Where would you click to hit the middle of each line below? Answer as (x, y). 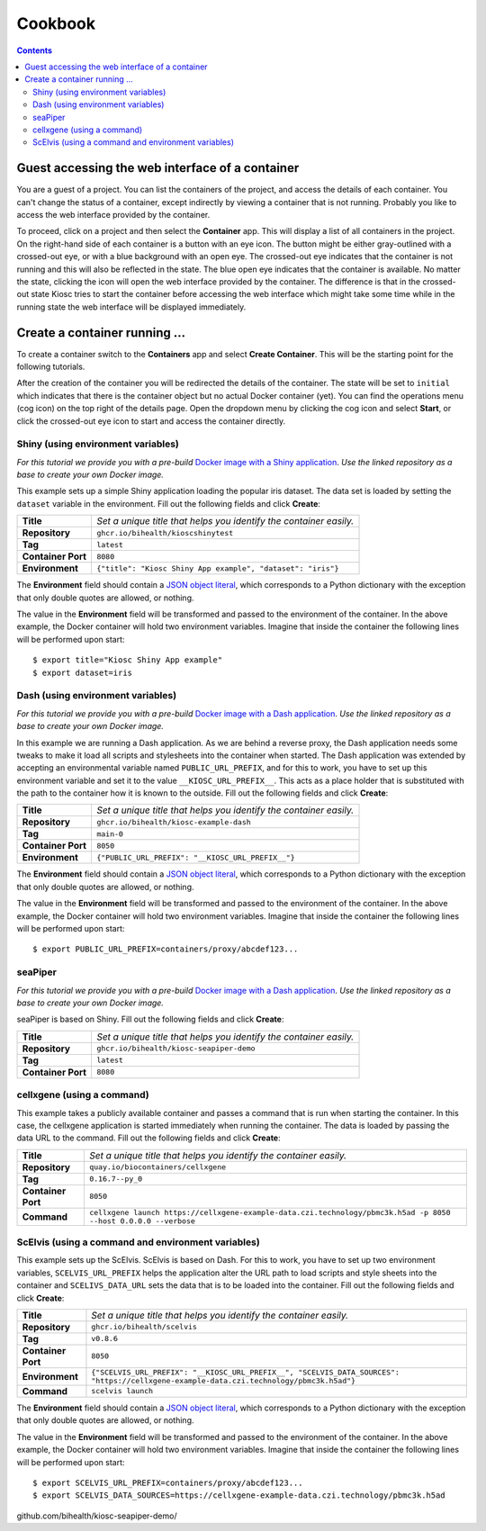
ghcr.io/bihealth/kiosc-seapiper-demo (175, 1049)
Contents (35, 50)
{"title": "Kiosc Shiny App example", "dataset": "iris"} (217, 568)
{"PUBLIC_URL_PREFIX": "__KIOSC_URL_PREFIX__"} (196, 857)
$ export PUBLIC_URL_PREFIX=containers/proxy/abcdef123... (166, 949)
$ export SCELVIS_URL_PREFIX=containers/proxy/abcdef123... (168, 1482)
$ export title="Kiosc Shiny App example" (128, 660)
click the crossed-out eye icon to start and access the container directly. (151, 421)
